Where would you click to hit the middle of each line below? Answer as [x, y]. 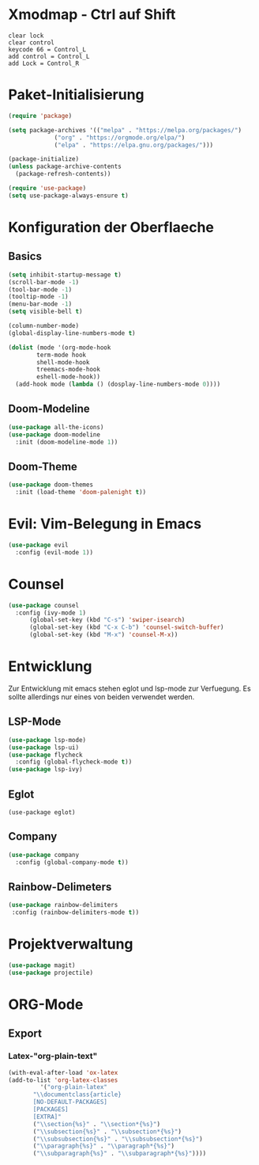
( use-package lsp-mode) [47, 740]
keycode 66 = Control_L [47, 49]
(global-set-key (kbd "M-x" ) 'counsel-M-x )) [103, 635]
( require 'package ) [40, 116]
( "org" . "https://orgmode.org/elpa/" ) [120, 137]
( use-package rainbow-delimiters [63, 905]
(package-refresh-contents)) [63, 174]
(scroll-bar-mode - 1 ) [44, 282]
